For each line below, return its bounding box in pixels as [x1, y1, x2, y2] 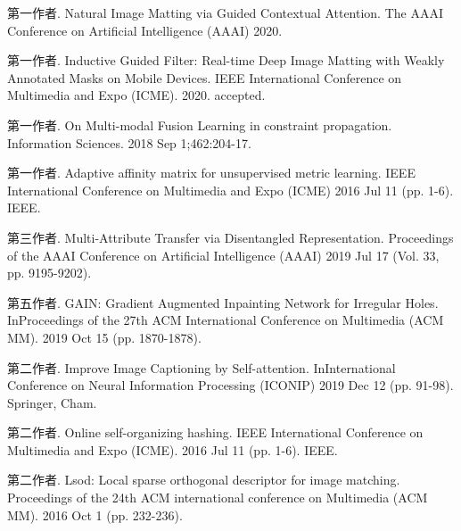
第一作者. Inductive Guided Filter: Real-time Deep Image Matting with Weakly [7, 51, 445, 70]
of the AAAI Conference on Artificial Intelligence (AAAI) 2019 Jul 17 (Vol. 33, [7, 245, 440, 264]
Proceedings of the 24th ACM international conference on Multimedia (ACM [7, 488, 428, 507]
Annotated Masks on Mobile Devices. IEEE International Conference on [7, 68, 402, 87]
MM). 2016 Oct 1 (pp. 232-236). [7, 505, 183, 524]
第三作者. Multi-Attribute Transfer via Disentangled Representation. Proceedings [7, 228, 454, 246]
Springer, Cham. [7, 393, 97, 411]
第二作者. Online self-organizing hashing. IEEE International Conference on [7, 423, 424, 442]
